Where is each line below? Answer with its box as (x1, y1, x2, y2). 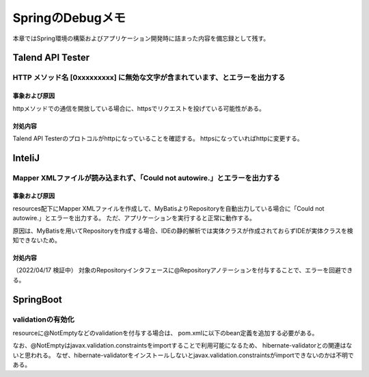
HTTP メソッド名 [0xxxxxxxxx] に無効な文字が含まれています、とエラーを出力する (12, 73, 286, 82)
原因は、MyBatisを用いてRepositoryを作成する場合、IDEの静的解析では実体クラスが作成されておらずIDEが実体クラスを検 (12, 226, 353, 235)
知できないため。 (12, 236, 61, 244)
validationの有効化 (12, 315, 74, 324)
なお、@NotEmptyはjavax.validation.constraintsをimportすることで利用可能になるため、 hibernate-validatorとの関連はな (12, 341, 353, 350)
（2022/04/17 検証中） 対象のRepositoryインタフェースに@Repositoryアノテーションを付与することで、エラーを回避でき (12, 266, 353, 274)
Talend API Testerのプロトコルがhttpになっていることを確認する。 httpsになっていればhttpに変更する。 (12, 134, 303, 142)
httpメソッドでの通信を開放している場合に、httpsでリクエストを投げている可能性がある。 (12, 104, 266, 112)
